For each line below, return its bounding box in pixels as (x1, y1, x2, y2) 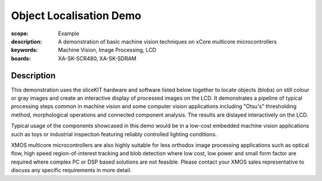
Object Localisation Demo (11, 9, 141, 22)
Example (58, 30, 80, 37)
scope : (11, 30, 29, 37)
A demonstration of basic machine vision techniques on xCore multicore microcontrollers (58, 38, 277, 45)
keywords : (11, 47, 38, 54)
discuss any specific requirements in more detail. (11, 167, 132, 174)
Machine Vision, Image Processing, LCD (58, 47, 156, 54)
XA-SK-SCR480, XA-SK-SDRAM (58, 54, 137, 62)
